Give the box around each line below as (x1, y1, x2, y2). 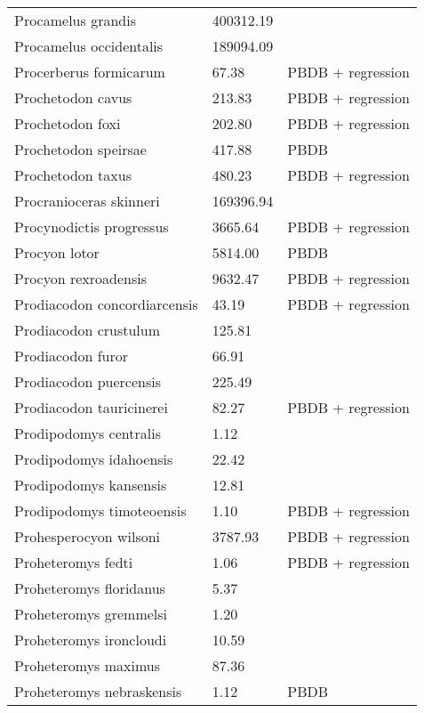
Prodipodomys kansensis (14, 474, 167, 495)
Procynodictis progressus (14, 216, 169, 237)
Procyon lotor (14, 242, 100, 263)
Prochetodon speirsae (14, 139, 147, 159)
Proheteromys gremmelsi (14, 604, 168, 624)
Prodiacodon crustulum (14, 320, 161, 340)
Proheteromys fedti (14, 552, 133, 572)
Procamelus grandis (14, 10, 136, 30)
